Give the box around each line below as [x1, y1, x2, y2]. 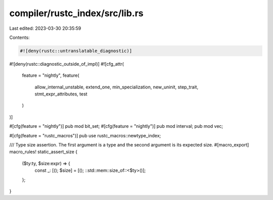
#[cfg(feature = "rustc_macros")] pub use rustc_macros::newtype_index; [9, 132, 161, 138]
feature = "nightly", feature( [22, 72, 79, 78]
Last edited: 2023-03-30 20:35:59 [9, 25, 81, 31]
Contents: [9, 34, 30, 40]
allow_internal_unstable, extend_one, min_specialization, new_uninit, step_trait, [34, 84, 199, 90]
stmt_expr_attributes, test [34, 91, 88, 97]
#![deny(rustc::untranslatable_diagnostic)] [20, 48, 132, 54]
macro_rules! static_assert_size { [9, 149, 78, 155]
